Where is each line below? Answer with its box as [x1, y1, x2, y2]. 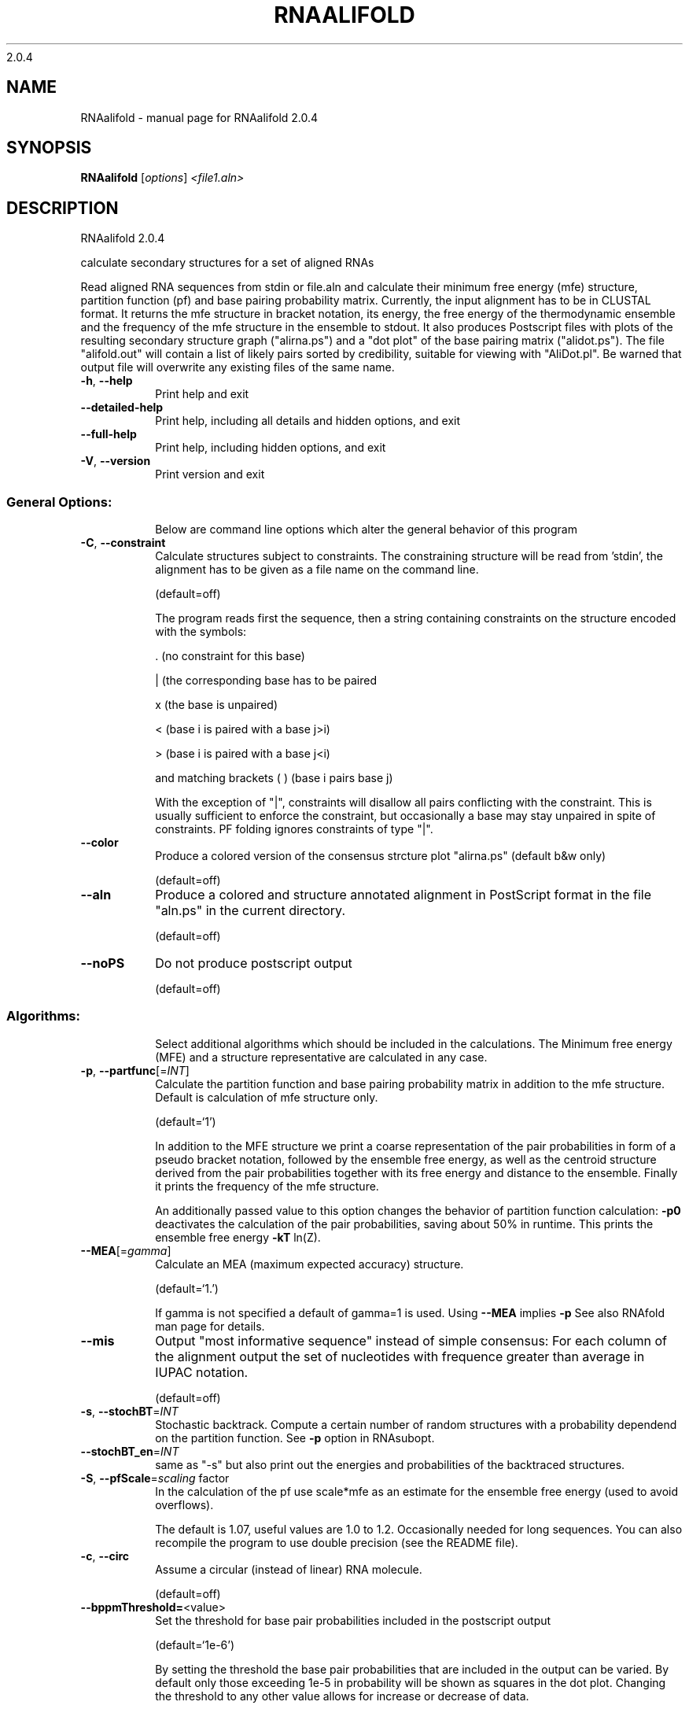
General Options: [6, 493, 112, 510]
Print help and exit [155, 387, 249, 401]
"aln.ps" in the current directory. [155, 902, 345, 919]
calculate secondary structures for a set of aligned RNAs [80, 256, 374, 270]
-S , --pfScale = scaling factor [80, 1471, 230, 1485]
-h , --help [80, 374, 133, 388]
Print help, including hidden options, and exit [155, 441, 386, 455]
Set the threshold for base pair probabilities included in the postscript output [155, 1613, 551, 1627]
